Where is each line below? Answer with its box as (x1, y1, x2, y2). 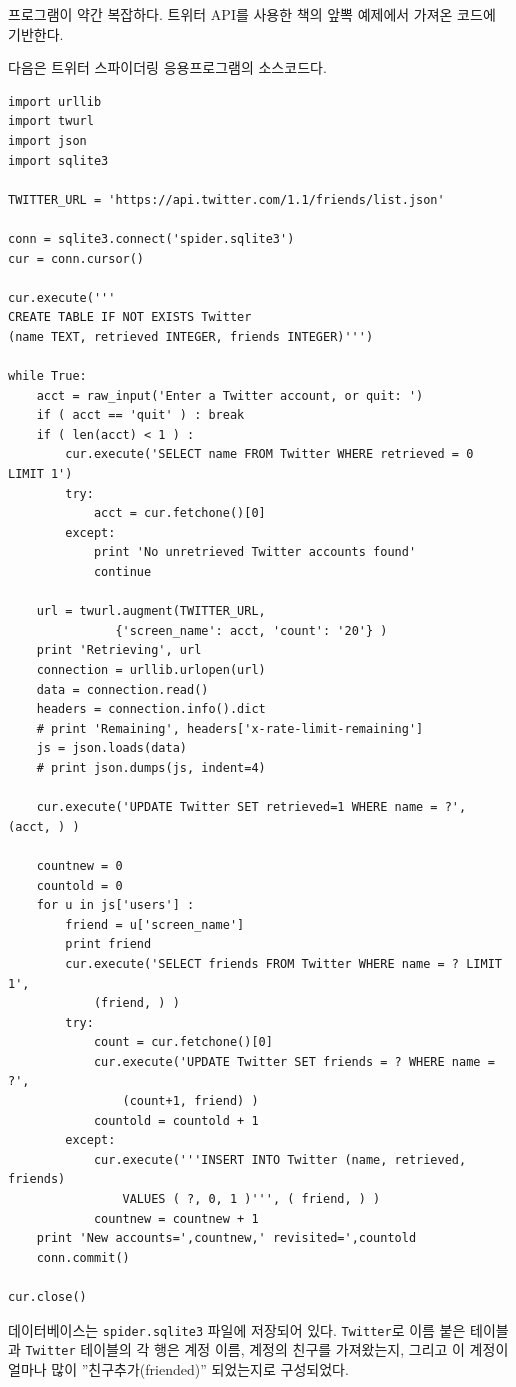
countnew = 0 (36, 858, 123, 873)
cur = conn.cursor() (8, 251, 145, 266)
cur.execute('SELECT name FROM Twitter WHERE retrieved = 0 (65, 447, 474, 462)
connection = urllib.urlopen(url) (36, 663, 266, 677)
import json (8, 133, 87, 148)
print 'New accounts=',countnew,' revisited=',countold (36, 1231, 417, 1246)
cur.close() (8, 1290, 87, 1304)
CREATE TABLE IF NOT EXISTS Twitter (8, 310, 252, 325)
